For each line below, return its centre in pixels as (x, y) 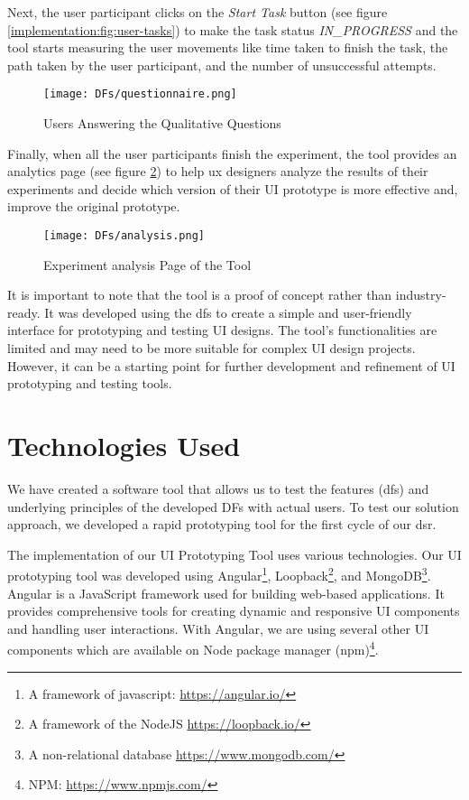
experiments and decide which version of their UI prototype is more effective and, (233, 188)
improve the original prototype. (94, 206)
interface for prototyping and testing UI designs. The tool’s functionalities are (222, 330)
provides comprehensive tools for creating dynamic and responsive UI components (234, 611)
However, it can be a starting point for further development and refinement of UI (231, 365)
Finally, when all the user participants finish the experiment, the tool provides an (232, 153)
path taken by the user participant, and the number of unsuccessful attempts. (222, 65)
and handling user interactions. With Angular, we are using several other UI (218, 628)
